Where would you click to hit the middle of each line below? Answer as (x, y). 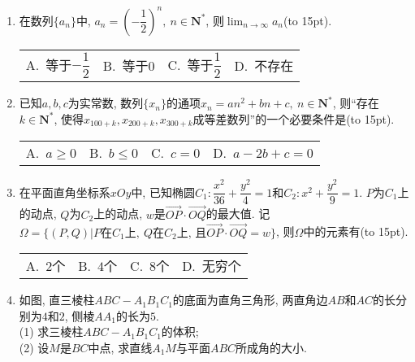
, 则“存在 (356, 103)
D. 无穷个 (212, 266)
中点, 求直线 (120, 347)
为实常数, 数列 (106, 103)
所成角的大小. (272, 347)
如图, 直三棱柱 (57, 300)
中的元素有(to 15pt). (356, 231)
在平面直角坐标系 (65, 192)
